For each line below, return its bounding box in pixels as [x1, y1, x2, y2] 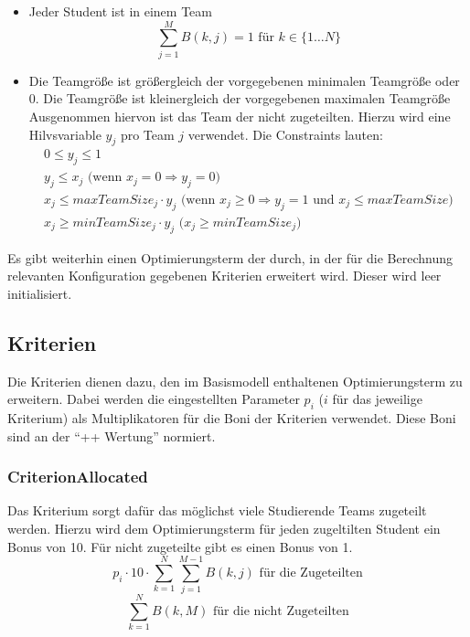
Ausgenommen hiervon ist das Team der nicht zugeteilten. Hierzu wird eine [28, 106, 451, 125]
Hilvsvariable [28, 124, 101, 143]
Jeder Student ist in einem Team [28, 2, 212, 20]
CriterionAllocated [7, 465, 148, 488]
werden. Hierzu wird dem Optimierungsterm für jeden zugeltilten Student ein [7, 518, 441, 537]
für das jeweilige [332, 389, 422, 409]
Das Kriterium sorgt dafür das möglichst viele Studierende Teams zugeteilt [7, 501, 427, 520]
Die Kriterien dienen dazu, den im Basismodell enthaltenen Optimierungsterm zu [7, 371, 463, 390]
